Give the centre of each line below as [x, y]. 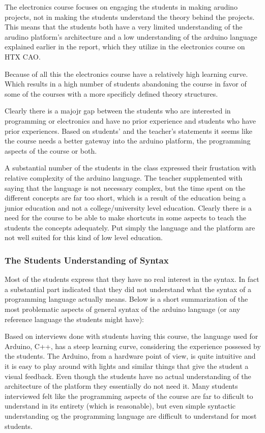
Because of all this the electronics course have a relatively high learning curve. [126, 74]
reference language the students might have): [74, 319]
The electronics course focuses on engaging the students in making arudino [121, 7]
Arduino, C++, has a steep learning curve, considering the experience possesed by [133, 346]
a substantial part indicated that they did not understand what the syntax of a [128, 289]
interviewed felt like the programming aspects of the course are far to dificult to [129, 396]
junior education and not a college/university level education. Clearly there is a [128, 207]
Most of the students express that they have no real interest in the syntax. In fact [132, 279]
